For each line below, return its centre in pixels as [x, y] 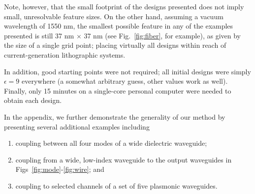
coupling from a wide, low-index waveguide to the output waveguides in [124, 159]
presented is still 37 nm [39, 35]
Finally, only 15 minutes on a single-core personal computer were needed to [118, 90]
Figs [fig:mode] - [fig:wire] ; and [60, 169]
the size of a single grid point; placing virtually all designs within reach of [115, 45]
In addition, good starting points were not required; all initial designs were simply [127, 71]
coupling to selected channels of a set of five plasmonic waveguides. [116, 185]
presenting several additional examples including [77, 126]
